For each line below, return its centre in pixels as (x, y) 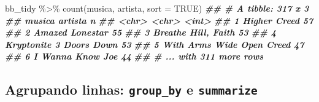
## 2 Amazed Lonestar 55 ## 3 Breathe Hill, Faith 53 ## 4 (140, 32)
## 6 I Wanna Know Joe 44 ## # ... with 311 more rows (134, 56)
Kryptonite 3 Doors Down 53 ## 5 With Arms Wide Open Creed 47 (155, 44)
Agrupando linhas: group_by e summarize (131, 89)
